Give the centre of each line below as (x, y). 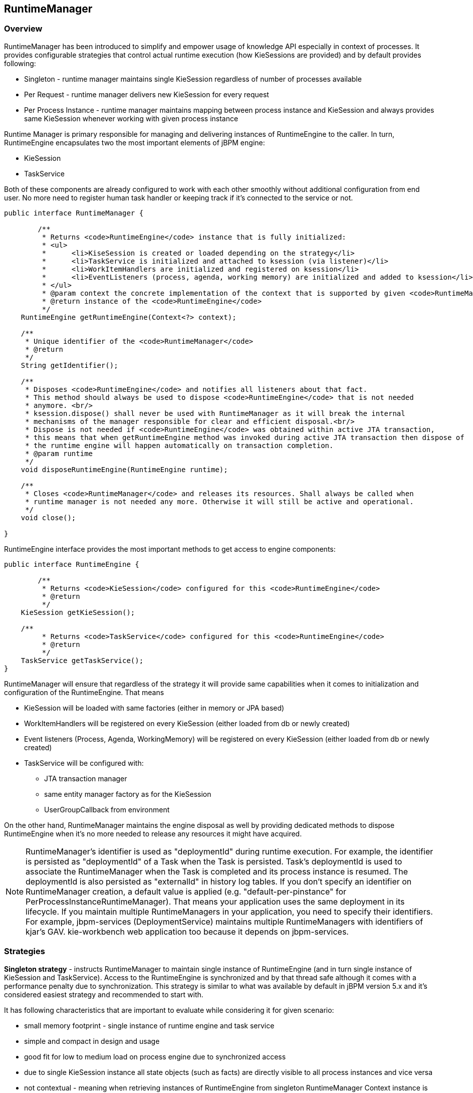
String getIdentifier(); (69, 365)
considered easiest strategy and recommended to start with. (104, 994)
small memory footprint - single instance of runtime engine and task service (149, 1025)
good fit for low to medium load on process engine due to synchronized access (155, 1056)
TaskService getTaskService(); (82, 660)
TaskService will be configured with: (84, 763)
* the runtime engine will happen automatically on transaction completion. (179, 445)
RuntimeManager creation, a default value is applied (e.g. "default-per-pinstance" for (186, 891)
